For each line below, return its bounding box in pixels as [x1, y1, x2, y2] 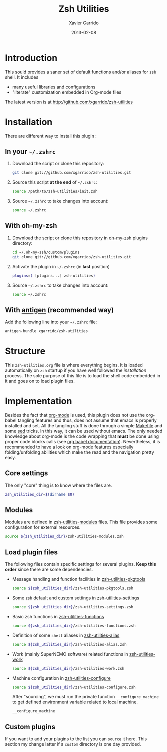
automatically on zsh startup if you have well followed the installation [5, 367, 147, 373]
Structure [5, 346, 46, 357]
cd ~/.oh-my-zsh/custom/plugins [12, 250, 80, 255]
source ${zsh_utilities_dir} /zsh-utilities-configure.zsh [12, 685, 136, 690]
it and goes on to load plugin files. [5, 378, 75, 384]
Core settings [5, 469, 48, 478]
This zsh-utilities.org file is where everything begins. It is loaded [5, 362, 143, 368]
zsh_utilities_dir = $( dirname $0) [5, 492, 75, 497]
